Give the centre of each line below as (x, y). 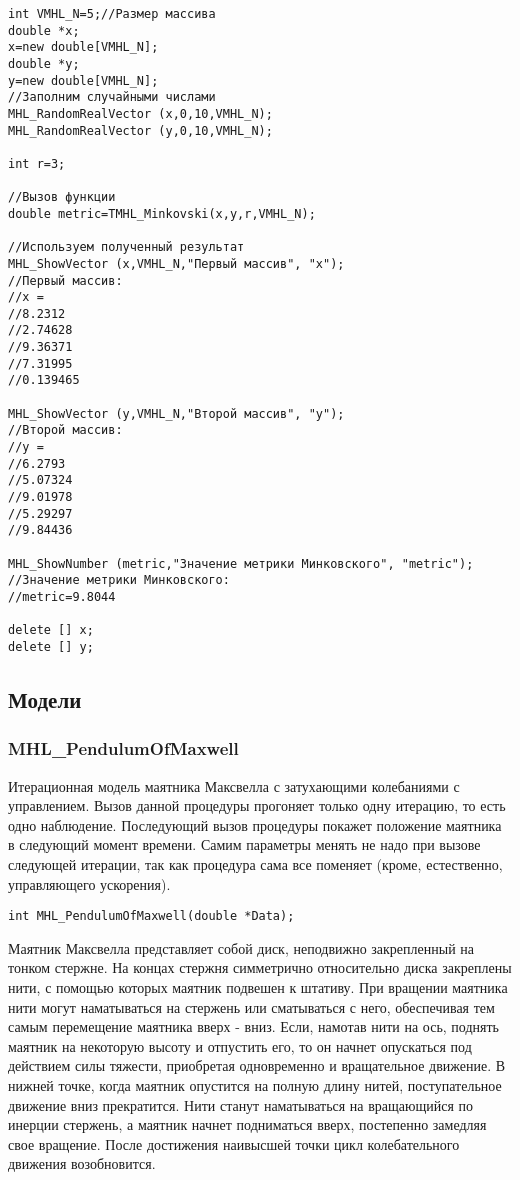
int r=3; (37, 163)
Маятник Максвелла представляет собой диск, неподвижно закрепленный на (241, 947)
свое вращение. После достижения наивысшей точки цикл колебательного (234, 1143)
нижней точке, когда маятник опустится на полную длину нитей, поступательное (255, 1084)
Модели (45, 698)
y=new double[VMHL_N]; (83, 80)
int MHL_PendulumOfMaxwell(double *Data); (151, 916)
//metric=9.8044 (62, 596)
